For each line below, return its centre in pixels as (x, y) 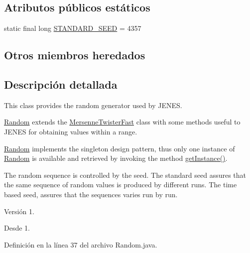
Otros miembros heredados (75, 55)
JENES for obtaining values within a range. (71, 131)
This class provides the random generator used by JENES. (93, 105)
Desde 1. (17, 228)
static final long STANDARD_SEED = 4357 (73, 28)
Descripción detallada (61, 84)
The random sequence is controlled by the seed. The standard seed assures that (125, 175)
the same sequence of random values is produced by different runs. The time (121, 185)
